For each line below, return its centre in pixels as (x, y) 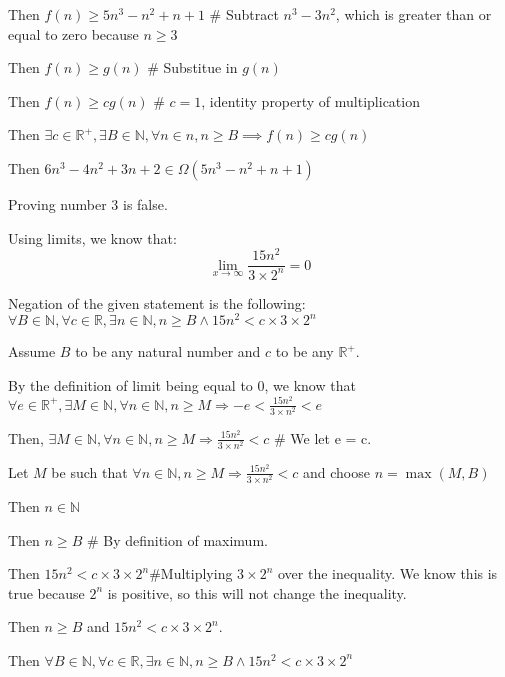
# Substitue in (192, 67)
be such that (89, 471)
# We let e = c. (323, 437)
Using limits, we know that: (92, 237)
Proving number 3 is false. (88, 203)
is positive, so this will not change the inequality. (257, 592)
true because (46, 592)
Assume (32, 351)
